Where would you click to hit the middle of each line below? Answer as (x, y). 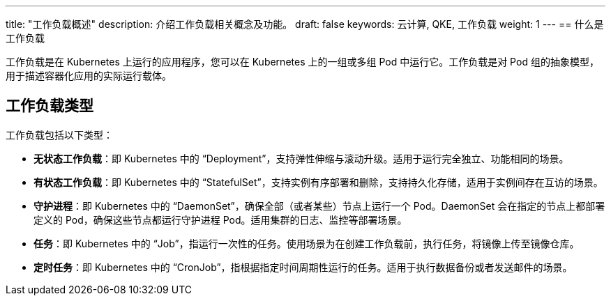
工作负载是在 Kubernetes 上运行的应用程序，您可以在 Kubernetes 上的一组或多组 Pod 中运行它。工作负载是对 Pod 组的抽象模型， (302, 62)
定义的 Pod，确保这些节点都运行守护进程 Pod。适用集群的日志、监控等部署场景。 (220, 219)
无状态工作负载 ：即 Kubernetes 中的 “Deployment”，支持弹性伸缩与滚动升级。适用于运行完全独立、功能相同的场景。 (301, 158)
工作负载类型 (50, 106)
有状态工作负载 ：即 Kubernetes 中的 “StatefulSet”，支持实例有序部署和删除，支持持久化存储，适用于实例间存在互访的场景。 (318, 182)
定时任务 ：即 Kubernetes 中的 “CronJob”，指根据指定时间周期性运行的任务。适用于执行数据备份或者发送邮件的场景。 (303, 267)
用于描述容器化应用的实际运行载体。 (89, 76)
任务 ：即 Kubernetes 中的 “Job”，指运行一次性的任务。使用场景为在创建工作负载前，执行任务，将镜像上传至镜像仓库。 (307, 243)
